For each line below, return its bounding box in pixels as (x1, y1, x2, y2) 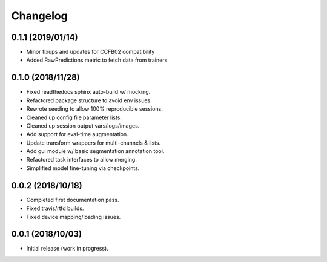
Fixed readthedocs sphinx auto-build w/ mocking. (26, 88, 151, 96)
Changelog (11, 9, 68, 22)
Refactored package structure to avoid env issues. (26, 97, 153, 104)
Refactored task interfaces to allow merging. (26, 156, 137, 163)
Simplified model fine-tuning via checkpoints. (26, 164, 140, 172)
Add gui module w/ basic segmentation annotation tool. (26, 148, 165, 155)
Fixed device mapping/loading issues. (26, 213, 121, 220)
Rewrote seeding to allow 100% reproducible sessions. (26, 105, 163, 113)
